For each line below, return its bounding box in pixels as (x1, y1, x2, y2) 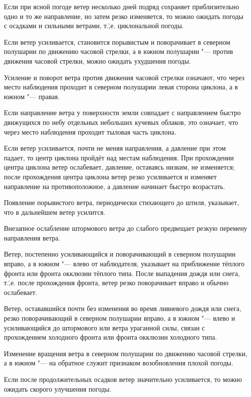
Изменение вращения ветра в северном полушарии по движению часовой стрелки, (4, 348, 248, 358)
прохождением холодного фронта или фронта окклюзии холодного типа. (4, 332, 217, 342)
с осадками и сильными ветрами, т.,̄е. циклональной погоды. (4, 20, 184, 31)
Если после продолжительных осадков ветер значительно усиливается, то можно (4, 374, 242, 384)
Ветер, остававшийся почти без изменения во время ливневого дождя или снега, (4, 303, 241, 313)
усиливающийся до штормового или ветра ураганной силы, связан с (4, 322, 205, 332)
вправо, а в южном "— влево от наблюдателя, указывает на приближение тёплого (4, 259, 245, 269)
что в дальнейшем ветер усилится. (4, 207, 106, 217)
